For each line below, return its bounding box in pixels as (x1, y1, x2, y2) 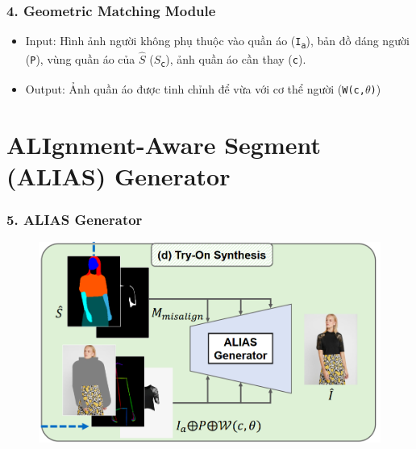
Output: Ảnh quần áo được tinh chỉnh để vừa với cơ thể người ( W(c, (25, 80, 365, 97)
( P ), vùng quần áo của (25, 51, 135, 68)
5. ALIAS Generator (6, 209, 143, 229)
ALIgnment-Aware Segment (6, 127, 321, 160)
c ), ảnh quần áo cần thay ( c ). (160, 51, 306, 69)
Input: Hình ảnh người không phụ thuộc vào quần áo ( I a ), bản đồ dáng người (25, 32, 410, 51)
